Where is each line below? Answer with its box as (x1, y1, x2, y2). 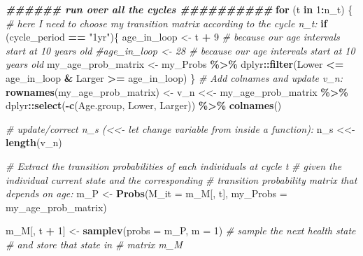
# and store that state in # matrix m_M (6, 236, 183, 251)
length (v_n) (6, 135, 62, 150)
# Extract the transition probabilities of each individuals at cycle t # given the (6, 158, 342, 173)
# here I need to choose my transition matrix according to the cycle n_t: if (6, 15, 327, 30)
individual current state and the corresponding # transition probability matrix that (6, 172, 357, 187)
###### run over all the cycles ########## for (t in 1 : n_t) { (6, 2, 353, 16)
